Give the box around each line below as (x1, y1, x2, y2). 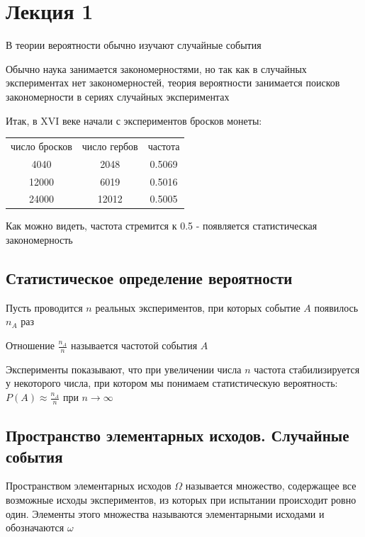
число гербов (82, 138, 138, 153)
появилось (314, 300, 359, 315)
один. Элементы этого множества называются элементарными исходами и (6, 506, 325, 521)
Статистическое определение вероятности (6, 267, 293, 289)
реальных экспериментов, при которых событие (95, 300, 301, 315)
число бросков (11, 138, 72, 153)
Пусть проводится (6, 300, 83, 315)
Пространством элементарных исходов (6, 478, 172, 493)
